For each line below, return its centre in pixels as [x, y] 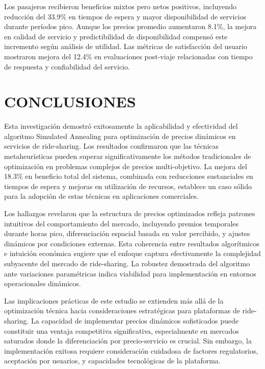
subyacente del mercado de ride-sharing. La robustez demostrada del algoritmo [127, 263]
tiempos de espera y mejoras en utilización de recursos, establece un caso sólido [128, 186]
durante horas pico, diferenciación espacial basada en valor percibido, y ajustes [127, 233]
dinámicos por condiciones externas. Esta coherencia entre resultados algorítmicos [132, 243]
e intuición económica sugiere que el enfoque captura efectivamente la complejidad [132, 253]
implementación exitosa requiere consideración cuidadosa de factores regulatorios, [131, 350]
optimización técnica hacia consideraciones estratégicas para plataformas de [122, 310]
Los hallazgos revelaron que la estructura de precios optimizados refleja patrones [130, 213]
